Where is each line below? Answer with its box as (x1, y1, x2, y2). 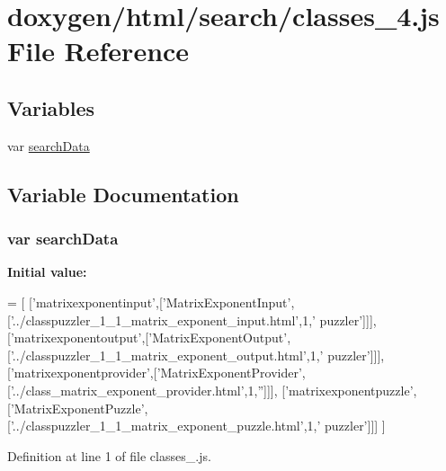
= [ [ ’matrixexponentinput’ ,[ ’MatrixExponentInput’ (7, 292, 291, 311)
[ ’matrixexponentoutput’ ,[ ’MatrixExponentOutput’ (7, 328, 288, 347)
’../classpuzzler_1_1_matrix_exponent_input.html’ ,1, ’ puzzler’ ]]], (10, 310, 377, 329)
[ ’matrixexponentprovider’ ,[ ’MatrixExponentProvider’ (7, 363, 302, 382)
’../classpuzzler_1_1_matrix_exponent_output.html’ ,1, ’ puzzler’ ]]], (10, 345, 385, 364)
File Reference (7, 32, 190, 69)
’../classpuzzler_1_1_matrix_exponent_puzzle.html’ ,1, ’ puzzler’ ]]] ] (10, 416, 386, 435)
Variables (7, 93, 95, 121)
